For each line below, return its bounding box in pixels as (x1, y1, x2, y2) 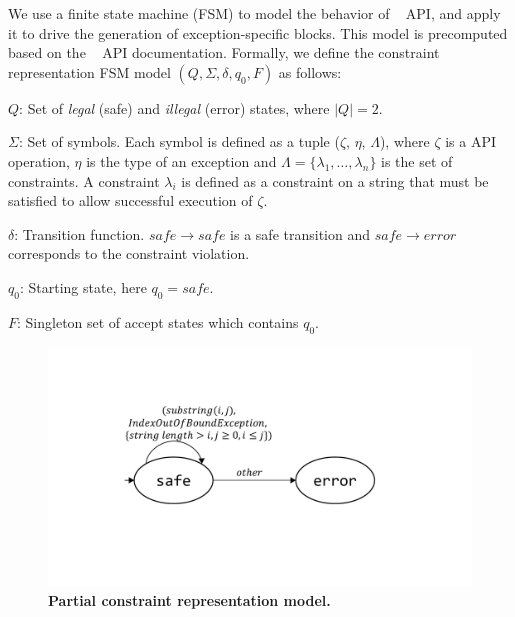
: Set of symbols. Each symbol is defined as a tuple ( (18, 131, 340, 152)
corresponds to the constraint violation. (8, 243, 250, 264)
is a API (445, 131, 496, 152)
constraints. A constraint (8, 170, 160, 191)
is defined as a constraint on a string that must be (181, 170, 489, 191)
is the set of (381, 150, 453, 171)
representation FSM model (8, 61, 171, 82)
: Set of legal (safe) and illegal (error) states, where (19, 97, 330, 118)
